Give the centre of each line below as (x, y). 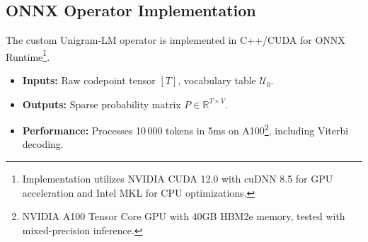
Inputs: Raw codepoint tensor (89, 80)
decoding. (43, 144)
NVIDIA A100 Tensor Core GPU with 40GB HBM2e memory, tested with (184, 216)
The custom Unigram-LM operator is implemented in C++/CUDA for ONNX (176, 40)
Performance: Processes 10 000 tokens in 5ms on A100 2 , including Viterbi (185, 129)
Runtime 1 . (28, 55)
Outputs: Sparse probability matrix (102, 104)
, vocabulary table (217, 80)
